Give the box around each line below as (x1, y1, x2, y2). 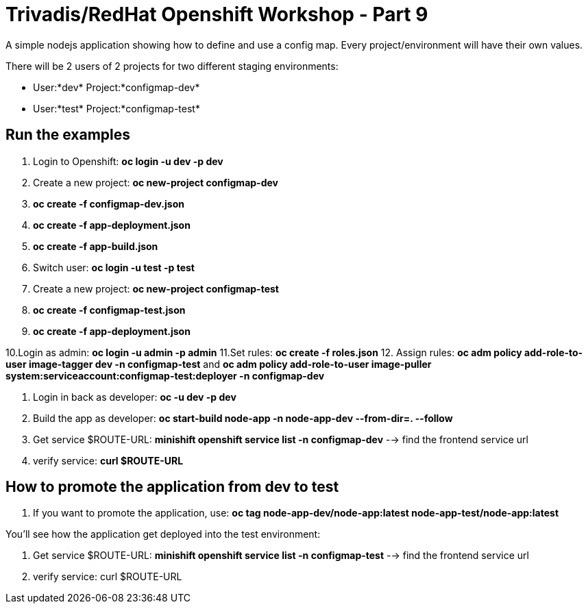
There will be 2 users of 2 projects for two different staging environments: (5, 60, 339, 72)
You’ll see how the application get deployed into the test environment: (5, 528, 321, 540)
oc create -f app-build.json (33, 240, 158, 252)
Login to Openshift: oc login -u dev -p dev (33, 155, 223, 167)
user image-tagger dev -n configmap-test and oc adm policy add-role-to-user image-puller (5, 358, 432, 370)
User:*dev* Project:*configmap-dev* (33, 81, 200, 93)
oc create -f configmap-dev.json (33, 197, 184, 210)
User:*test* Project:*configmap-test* (33, 102, 200, 114)
